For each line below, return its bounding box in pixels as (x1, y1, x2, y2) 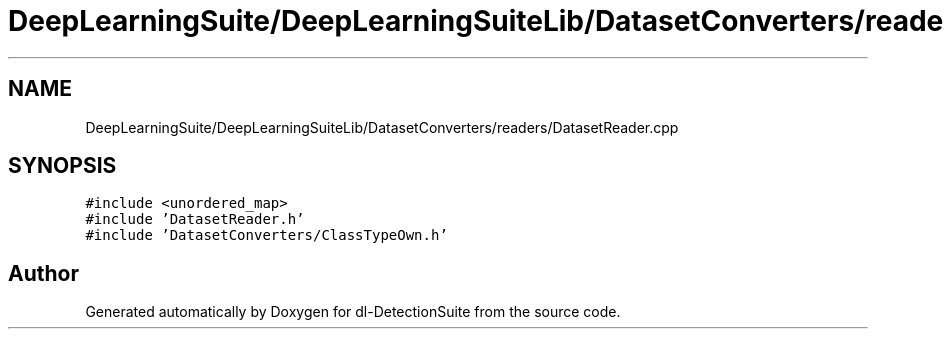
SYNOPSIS (8, 153, 117, 179)
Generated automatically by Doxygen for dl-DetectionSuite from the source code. (85, 303, 621, 321)
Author (8, 260, 79, 286)
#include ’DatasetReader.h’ (85, 211, 305, 228)
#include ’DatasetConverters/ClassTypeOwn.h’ (85, 227, 448, 244)
